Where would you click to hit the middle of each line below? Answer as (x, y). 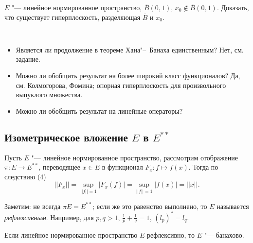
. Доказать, (233, 7)
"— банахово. (224, 234)
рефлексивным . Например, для (49, 217)
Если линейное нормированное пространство (71, 234)
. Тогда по (203, 167)
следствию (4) (25, 176)
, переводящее (59, 167)
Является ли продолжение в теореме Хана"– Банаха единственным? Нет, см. (130, 49)
